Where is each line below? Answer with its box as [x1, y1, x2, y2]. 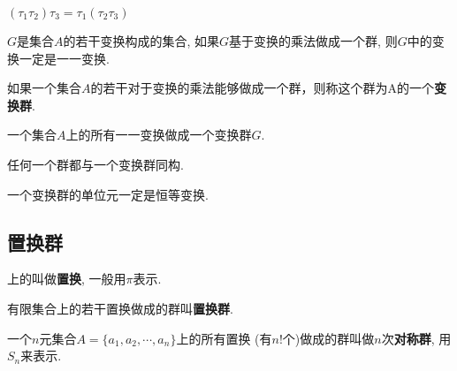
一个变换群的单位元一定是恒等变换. [7, 185, 209, 203]
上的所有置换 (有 [176, 329, 272, 347]
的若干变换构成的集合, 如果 [63, 32, 220, 49]
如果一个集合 [7, 79, 81, 97]
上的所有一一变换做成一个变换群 [65, 125, 252, 144]
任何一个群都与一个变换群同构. [7, 155, 184, 173]
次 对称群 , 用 [381, 329, 452, 347]
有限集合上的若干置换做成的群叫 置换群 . [7, 299, 233, 317]
